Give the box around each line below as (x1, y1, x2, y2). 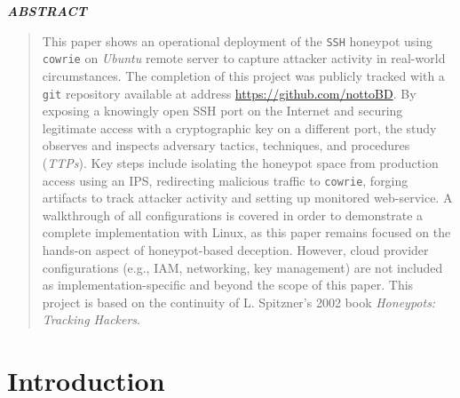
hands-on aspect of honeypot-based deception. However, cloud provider (42, 240, 429, 259)
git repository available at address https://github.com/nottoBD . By (42, 84, 416, 102)
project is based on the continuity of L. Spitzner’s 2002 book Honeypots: (42, 292, 436, 311)
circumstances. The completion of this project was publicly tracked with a (42, 66, 445, 84)
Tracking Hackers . (42, 310, 141, 329)
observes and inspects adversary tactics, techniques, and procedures (42, 136, 410, 155)
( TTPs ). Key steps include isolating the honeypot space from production (42, 153, 439, 171)
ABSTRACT (7, 2, 87, 20)
